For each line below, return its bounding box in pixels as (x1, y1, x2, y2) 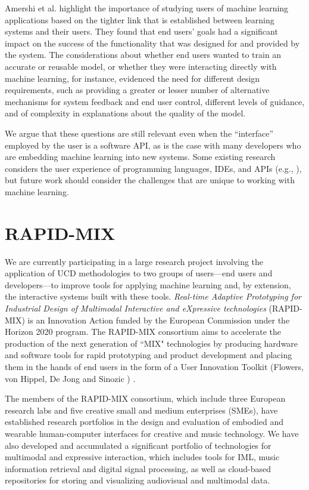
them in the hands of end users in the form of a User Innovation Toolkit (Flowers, (5, 360, 304, 372)
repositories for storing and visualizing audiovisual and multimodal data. (5, 474, 270, 486)
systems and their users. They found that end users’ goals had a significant (5, 25, 278, 38)
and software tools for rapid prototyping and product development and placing (5, 349, 292, 361)
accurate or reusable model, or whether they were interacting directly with (5, 60, 277, 72)
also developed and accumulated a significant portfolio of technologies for (5, 439, 271, 451)
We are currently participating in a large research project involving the (5, 255, 264, 267)
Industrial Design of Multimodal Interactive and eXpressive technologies (5, 302, 266, 314)
